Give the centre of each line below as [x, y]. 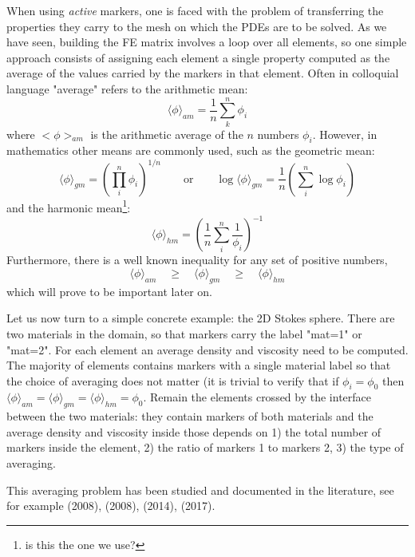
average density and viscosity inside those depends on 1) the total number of [194, 431]
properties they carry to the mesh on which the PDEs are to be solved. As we [197, 26]
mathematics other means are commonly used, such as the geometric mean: [191, 150]
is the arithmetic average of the [167, 134]
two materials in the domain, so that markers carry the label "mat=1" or [184, 333]
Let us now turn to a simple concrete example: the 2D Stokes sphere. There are [201, 318]
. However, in [345, 134]
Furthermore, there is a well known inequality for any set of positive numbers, [197, 260]
